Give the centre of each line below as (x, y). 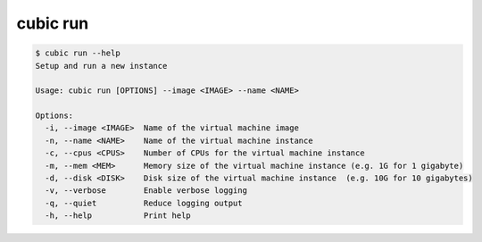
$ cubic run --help (78, 53)
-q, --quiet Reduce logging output (144, 203)
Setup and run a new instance (101, 66)
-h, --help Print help (118, 216)
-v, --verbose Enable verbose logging (146, 191)
